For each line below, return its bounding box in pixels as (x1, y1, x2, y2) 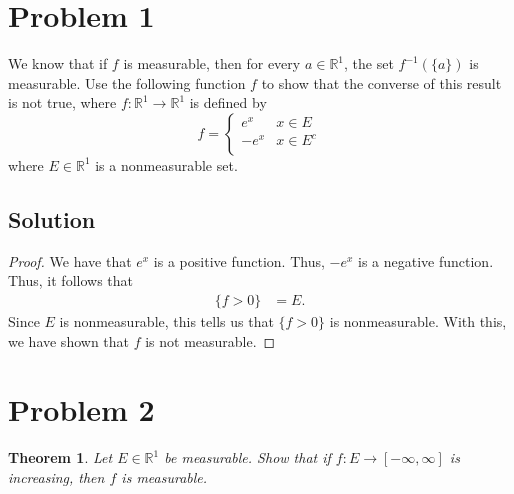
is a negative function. (357, 250, 494, 271)
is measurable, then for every (123, 53, 301, 74)
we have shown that (8, 330, 130, 351)
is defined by (189, 92, 267, 113)
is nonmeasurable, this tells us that (59, 310, 274, 331)
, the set (344, 53, 394, 74)
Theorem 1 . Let (8, 447, 113, 468)
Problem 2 (8, 389, 155, 430)
